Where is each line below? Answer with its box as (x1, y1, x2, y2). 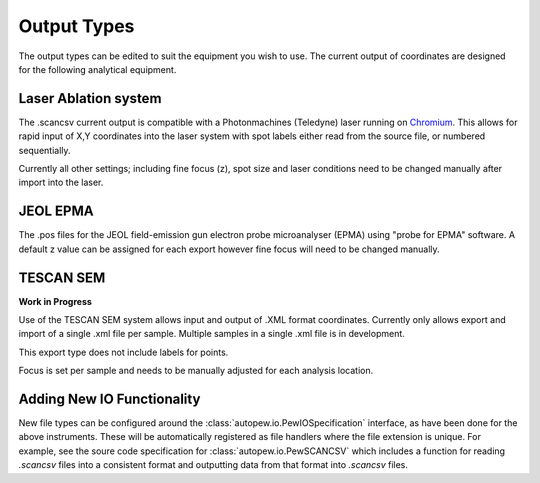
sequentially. (18, 144, 71, 156)
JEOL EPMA (18, 203, 94, 220)
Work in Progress (18, 295, 92, 307)
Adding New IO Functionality (18, 390, 201, 407)
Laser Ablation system (18, 90, 162, 107)
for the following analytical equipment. (18, 63, 177, 75)
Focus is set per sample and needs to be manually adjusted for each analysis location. (18, 365, 374, 377)
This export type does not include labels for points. (18, 346, 229, 358)
